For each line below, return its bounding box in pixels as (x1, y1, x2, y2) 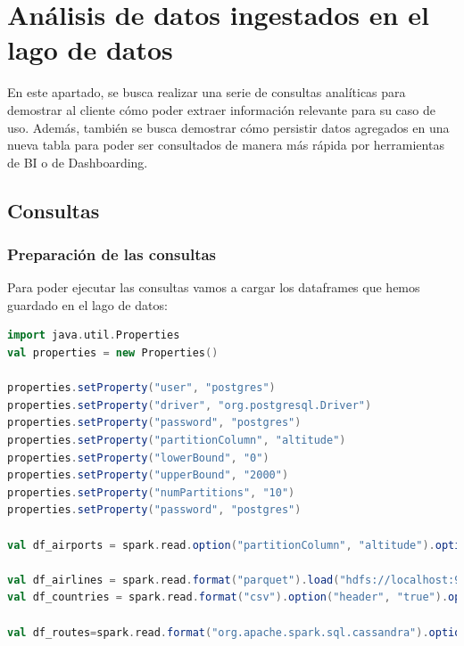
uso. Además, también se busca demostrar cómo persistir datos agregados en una (7, 118, 450, 136)
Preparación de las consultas (7, 242, 217, 265)
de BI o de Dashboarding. (7, 152, 148, 171)
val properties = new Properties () (7, 347, 219, 360)
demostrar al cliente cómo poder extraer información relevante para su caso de (7, 100, 436, 119)
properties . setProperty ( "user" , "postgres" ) (7, 381, 276, 395)
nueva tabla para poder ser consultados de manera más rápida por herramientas (7, 135, 444, 154)
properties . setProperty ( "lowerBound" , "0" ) (7, 451, 269, 464)
